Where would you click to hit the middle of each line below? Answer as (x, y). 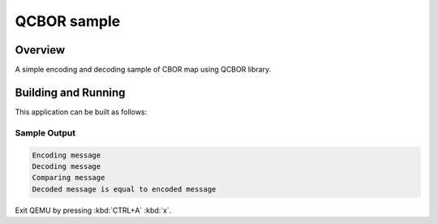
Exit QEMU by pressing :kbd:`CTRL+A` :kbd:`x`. (93, 210)
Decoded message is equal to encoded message (124, 189)
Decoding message (67, 166)
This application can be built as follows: (81, 112)
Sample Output (45, 132)
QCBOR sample (68, 21)
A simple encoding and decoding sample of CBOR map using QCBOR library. (143, 70)
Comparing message (69, 178)
